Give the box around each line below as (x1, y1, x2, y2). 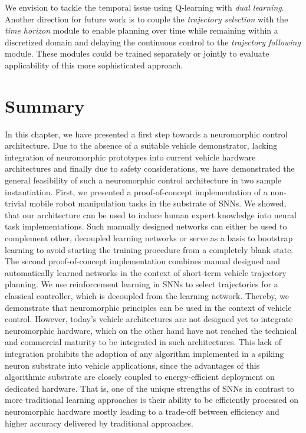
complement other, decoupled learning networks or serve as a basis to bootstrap (5, 232, 293, 244)
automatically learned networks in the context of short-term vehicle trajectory (5, 266, 287, 278)
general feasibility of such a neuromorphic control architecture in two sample (5, 174, 282, 186)
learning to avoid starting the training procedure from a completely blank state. (5, 243, 294, 255)
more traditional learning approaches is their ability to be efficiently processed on (5, 393, 298, 406)
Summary (5, 93, 85, 117)
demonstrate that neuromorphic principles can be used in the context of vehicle (5, 301, 292, 313)
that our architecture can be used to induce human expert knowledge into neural (5, 208, 297, 221)
